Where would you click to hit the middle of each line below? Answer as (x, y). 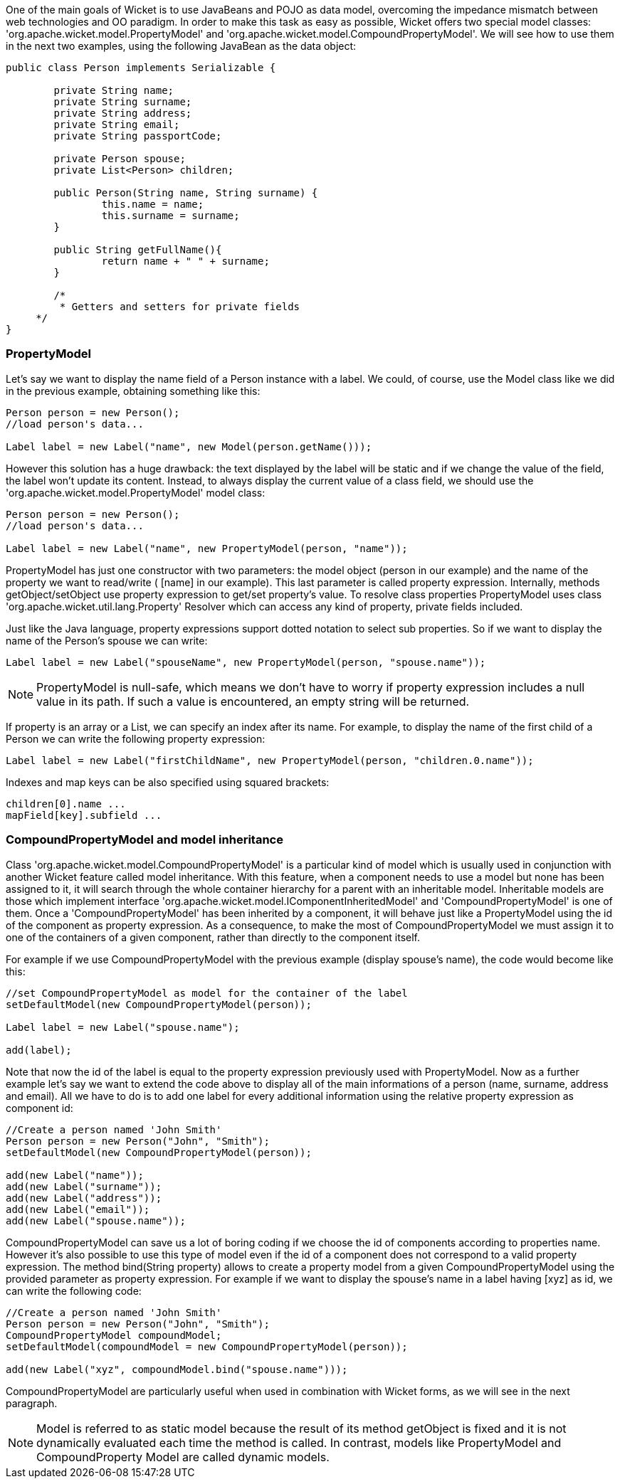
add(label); (39, 1050)
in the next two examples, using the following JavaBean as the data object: (181, 46)
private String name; (114, 90)
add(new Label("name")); (75, 1175)
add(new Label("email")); (78, 1209)
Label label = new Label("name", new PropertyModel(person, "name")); (207, 548)
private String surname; (123, 102)
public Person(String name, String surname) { (186, 193)
